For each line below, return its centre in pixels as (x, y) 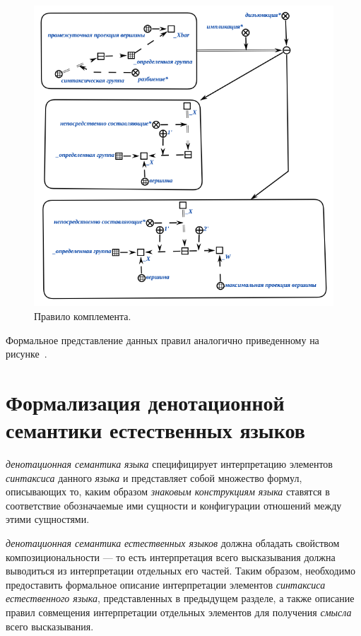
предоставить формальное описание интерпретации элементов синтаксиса (166, 584)
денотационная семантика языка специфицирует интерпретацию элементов (169, 464)
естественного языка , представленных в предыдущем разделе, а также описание (180, 598)
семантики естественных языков (155, 430)
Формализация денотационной (145, 402)
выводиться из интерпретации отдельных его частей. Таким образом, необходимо (181, 571)
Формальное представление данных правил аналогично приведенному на (162, 340)
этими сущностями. (48, 519)
